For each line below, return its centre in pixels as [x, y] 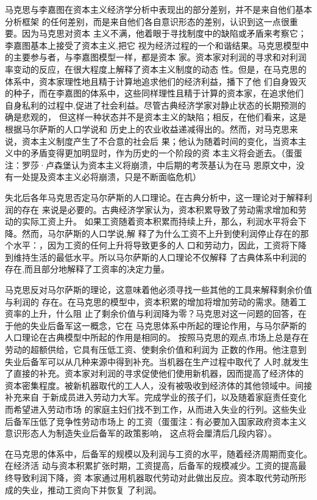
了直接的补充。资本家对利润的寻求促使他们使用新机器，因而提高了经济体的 [154, 373]
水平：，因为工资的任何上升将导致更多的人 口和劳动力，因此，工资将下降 [160, 245]
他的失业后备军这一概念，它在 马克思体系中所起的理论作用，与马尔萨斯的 [160, 325]
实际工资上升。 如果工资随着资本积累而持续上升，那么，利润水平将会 [160, 221]
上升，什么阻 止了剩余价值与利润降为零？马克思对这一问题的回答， [164, 313]
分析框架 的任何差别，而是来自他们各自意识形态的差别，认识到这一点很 [147, 21]
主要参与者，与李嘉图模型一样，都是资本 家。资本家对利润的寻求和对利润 [160, 57]
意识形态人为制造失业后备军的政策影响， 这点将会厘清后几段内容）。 [141, 433]
